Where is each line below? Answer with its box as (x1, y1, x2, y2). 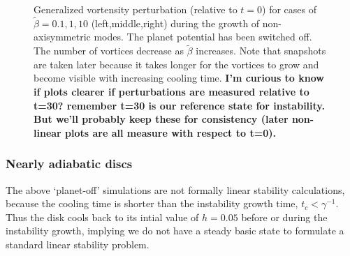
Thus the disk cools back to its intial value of (6, 209, 199, 224)
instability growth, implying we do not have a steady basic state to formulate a (6, 223, 344, 238)
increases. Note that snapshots (196, 43, 326, 58)
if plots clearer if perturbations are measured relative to (34, 84, 309, 98)
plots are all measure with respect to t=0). (65, 125, 276, 140)
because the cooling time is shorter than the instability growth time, (6, 196, 298, 211)
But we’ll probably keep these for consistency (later (34, 112, 289, 126)
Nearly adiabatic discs (6, 155, 133, 172)
